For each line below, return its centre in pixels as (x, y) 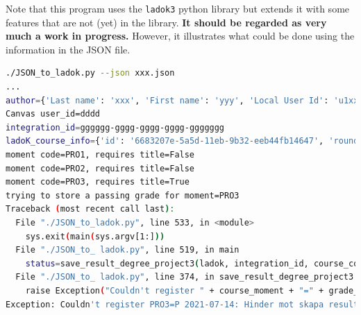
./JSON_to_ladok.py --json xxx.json (90, 73)
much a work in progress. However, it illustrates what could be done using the (180, 36)
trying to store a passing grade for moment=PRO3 (123, 195)
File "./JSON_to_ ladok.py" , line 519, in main (127, 250)
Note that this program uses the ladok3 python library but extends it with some (178, 8)
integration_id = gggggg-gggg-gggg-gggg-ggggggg (115, 127)
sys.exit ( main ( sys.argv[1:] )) (95, 236)
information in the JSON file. (68, 49)
